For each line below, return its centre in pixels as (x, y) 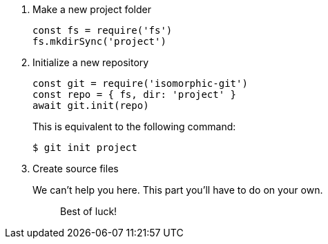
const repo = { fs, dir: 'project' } (135, 94)
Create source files (76, 169)
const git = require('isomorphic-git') (140, 83)
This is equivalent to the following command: (134, 126)
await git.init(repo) (91, 105)
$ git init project (85, 148)
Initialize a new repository (91, 62)
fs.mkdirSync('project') (99, 41)
